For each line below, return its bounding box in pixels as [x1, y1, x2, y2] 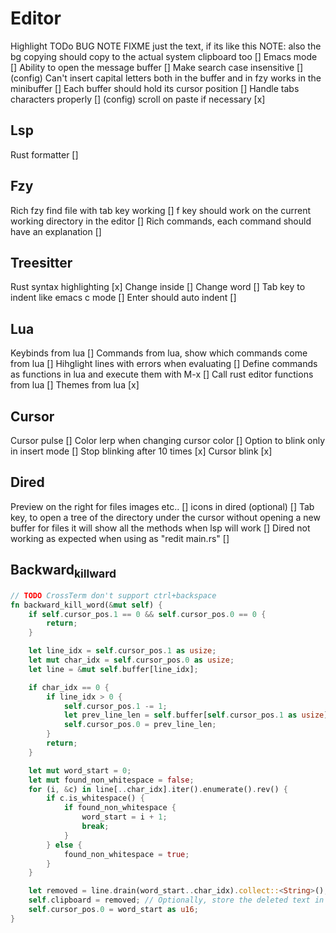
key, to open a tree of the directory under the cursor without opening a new [10, 511, 321, 523]
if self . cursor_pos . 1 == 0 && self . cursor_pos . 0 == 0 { [28, 609, 267, 619]
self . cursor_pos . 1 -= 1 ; [63, 701, 168, 711]
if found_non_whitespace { [63, 803, 177, 813]
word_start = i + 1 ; [81, 812, 168, 822]
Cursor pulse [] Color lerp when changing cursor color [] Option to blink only [10, 435, 326, 446]
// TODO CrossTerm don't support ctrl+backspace [10, 590, 217, 601]
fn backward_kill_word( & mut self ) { [10, 600, 163, 610]
